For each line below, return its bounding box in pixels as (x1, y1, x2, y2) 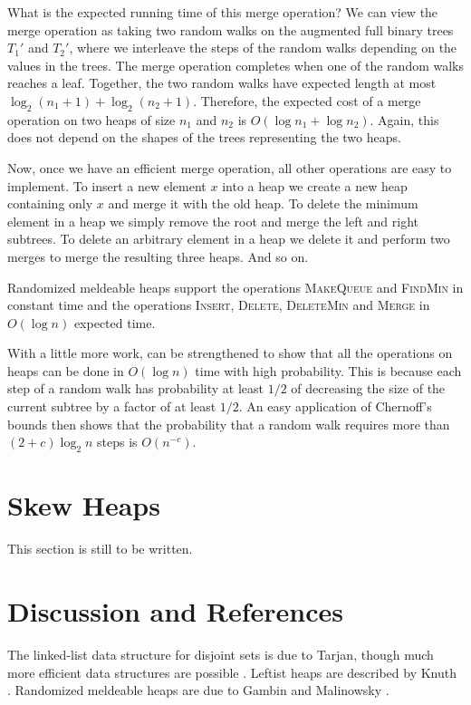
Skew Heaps (7, 487, 160, 524)
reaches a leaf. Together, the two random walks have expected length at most (7, 73, 437, 92)
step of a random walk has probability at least (7, 379, 264, 398)
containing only (7, 194, 93, 213)
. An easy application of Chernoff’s (238, 397, 432, 416)
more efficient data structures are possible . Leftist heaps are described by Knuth (7, 662, 457, 681)
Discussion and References (7, 592, 343, 629)
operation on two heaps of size (7, 110, 176, 129)
